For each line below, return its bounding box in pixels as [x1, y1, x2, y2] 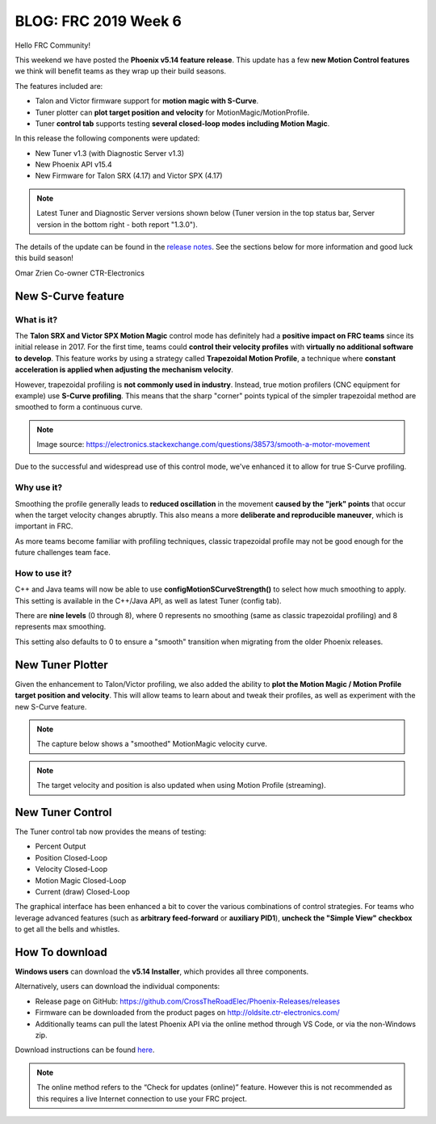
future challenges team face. [15, 548, 111, 558]
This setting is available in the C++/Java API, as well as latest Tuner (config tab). [15, 596, 282, 605]
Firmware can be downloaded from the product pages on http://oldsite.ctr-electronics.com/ [35, 1008, 340, 1017]
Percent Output [35, 841, 86, 852]
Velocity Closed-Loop [35, 865, 108, 874]
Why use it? [15, 482, 63, 493]
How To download [15, 945, 108, 959]
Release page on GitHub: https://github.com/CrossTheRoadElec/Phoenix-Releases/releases [35, 996, 341, 1006]
